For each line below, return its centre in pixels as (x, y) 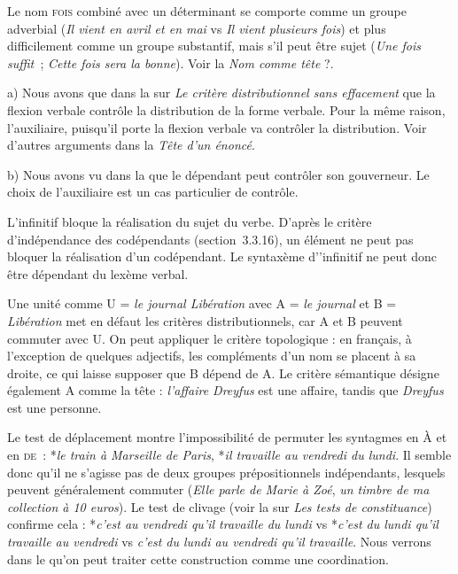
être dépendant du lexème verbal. (98, 273)
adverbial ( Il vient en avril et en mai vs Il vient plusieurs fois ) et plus (197, 28)
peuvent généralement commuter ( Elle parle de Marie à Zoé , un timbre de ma (218, 489)
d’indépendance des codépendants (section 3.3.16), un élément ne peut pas (210, 239)
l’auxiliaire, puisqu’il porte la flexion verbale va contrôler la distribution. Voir (217, 127)
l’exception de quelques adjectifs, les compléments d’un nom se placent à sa (212, 356)
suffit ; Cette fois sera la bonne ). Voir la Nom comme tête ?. (171, 62)
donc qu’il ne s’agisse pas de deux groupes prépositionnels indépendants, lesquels (226, 472)
